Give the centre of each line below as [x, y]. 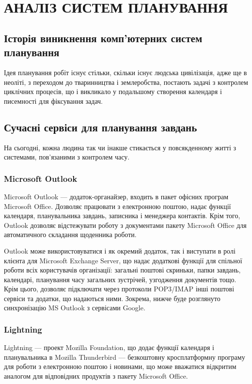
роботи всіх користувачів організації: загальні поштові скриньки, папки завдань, [122, 270]
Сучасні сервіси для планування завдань [101, 127]
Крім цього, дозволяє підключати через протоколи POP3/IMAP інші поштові [119, 289]
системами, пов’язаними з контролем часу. [67, 157]
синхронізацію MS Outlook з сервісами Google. [75, 308]
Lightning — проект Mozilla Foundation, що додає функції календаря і [109, 347]
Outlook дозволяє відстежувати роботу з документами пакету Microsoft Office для [125, 225]
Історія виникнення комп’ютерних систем [103, 38]
